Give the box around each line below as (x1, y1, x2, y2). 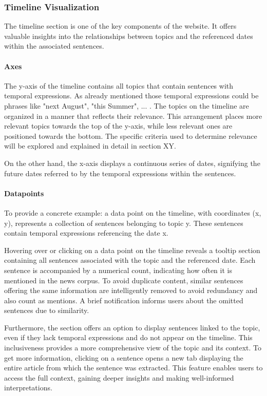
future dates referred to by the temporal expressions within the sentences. (4, 168, 236, 178)
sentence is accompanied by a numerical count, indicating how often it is (4, 264, 232, 275)
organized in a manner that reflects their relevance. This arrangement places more (4, 110, 262, 121)
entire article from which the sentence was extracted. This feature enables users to (4, 362, 263, 373)
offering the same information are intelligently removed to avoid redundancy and (4, 285, 258, 296)
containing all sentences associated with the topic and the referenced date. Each (4, 255, 256, 265)
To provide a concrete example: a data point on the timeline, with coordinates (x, (4, 207, 261, 218)
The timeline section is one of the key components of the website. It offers (4, 20, 237, 31)
